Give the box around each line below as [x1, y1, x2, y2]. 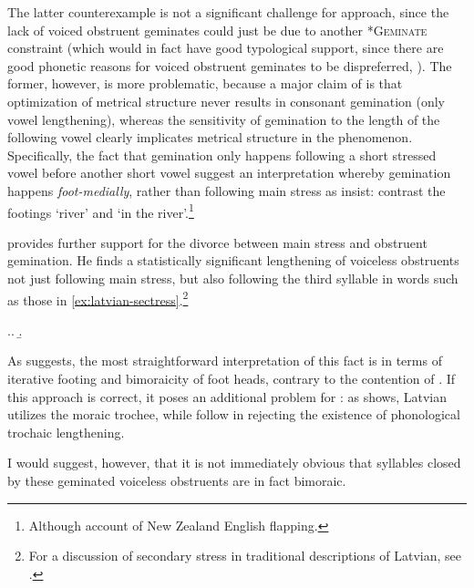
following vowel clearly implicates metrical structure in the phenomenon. [7, 128, 413, 147]
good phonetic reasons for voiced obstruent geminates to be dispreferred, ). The [7, 56, 452, 75]
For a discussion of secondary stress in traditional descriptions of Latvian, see [28, 546, 462, 565]
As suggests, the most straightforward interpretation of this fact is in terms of [7, 351, 442, 370]
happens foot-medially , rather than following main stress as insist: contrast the [7, 181, 446, 200]
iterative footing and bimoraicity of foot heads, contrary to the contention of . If [7, 369, 456, 387]
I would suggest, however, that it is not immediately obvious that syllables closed [7, 453, 461, 472]
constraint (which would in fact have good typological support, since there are [7, 38, 444, 57]
